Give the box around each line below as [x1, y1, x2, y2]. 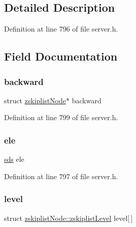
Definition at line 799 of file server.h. [4, 112, 118, 123]
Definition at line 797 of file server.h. [4, 171, 118, 181]
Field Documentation [4, 48, 118, 64]
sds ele [4, 154, 24, 164]
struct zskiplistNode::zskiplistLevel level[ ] [4, 212, 133, 223]
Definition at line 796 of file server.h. [4, 23, 118, 34]
